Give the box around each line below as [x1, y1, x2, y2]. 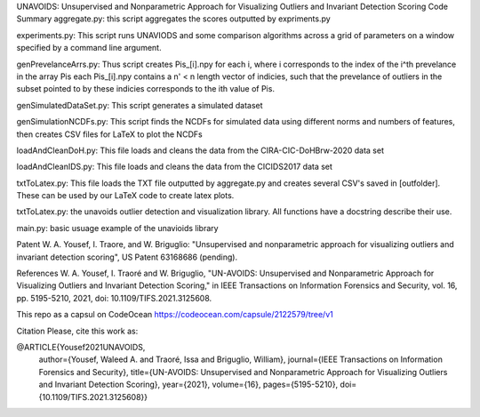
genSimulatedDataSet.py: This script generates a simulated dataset [16, 100, 263, 110]
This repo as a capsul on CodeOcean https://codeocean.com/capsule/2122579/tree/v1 [16, 309, 333, 320]
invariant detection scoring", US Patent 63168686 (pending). [16, 252, 238, 262]
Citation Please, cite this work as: [16, 325, 139, 336]
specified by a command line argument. [16, 43, 162, 53]
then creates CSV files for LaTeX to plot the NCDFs [16, 129, 204, 140]
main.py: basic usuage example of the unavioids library [16, 222, 219, 233]
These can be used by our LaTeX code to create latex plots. [16, 190, 235, 201]
